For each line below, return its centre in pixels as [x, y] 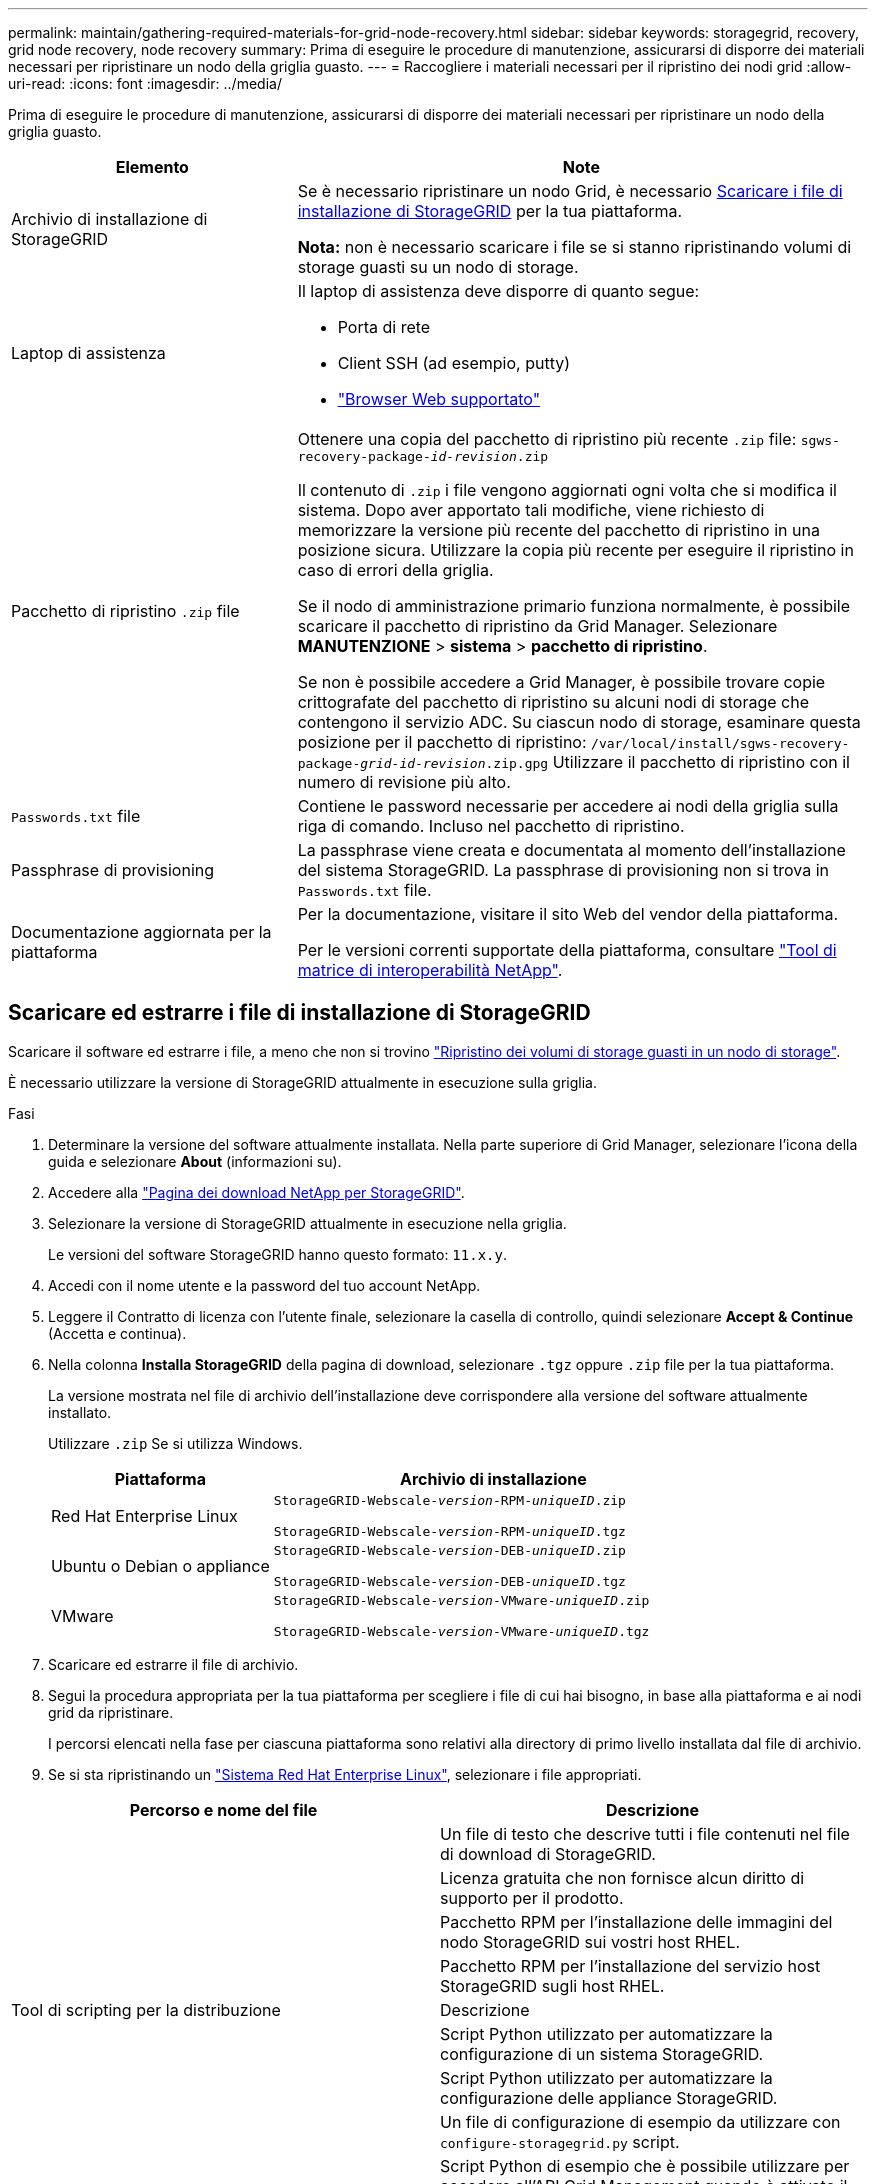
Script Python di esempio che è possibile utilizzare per [645, 2165]
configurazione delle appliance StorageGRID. [609, 2097]
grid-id [388, 763]
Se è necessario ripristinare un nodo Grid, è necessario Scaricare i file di [570, 191]
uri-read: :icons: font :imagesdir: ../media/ [145, 83]
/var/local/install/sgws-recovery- [720, 743]
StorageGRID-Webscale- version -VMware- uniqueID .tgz [461, 1631]
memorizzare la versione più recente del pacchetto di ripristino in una [558, 530]
